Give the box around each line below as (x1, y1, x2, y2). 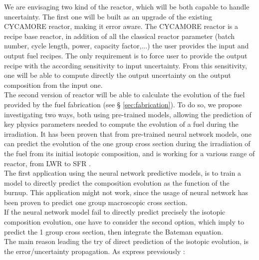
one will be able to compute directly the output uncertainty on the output (4, 70, 231, 80)
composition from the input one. (4, 79, 103, 90)
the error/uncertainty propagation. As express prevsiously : (4, 246, 185, 256)
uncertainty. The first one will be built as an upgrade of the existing (4, 11, 212, 21)
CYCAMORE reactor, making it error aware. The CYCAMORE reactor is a (4, 21, 238, 31)
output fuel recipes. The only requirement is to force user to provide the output (4, 50, 248, 60)
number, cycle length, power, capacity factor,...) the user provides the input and (4, 40, 249, 51)
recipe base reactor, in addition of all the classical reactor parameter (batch (4, 30, 235, 41)
